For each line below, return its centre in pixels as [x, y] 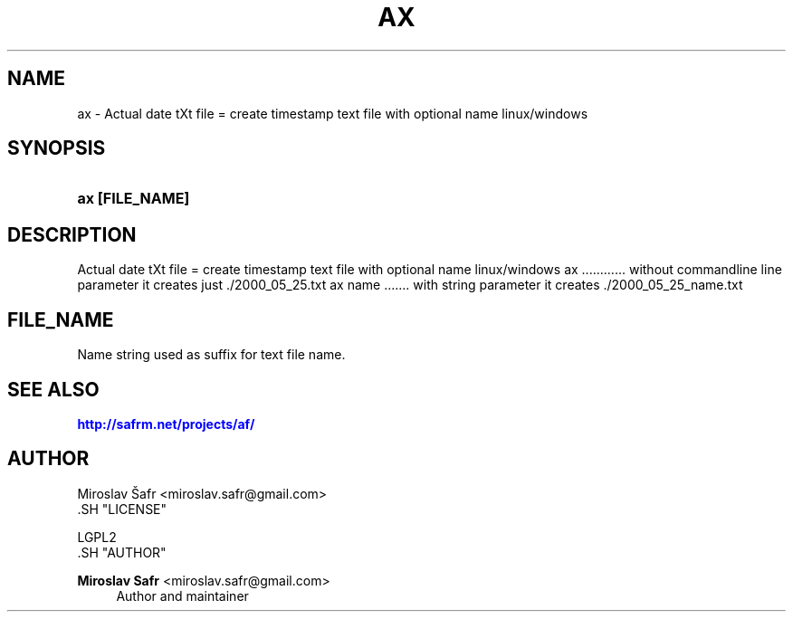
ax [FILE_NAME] [134, 199]
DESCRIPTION [72, 234]
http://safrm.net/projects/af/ [166, 424]
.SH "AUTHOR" [122, 552]
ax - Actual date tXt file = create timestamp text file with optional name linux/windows [333, 113]
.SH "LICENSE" [122, 509]
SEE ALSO [53, 389]
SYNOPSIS [57, 148]
